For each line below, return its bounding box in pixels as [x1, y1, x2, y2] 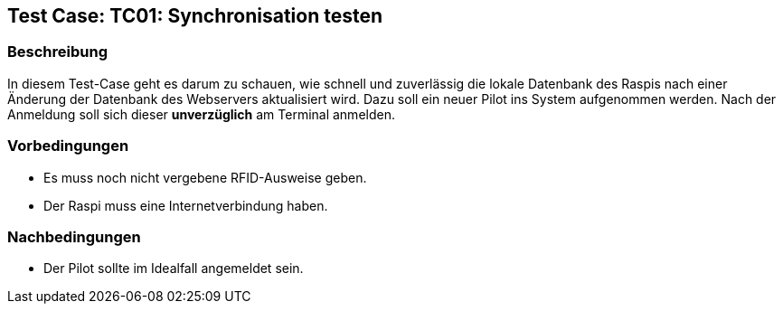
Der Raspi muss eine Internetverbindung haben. [43, 197, 328, 213]
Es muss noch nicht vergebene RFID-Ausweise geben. [43, 169, 367, 185]
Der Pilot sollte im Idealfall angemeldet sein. [43, 260, 304, 277]
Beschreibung [7, 42, 108, 61]
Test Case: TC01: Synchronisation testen [7, 5, 383, 27]
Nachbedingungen [7, 227, 141, 246]
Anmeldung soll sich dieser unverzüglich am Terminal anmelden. [7, 106, 395, 122]
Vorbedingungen [7, 137, 129, 155]
